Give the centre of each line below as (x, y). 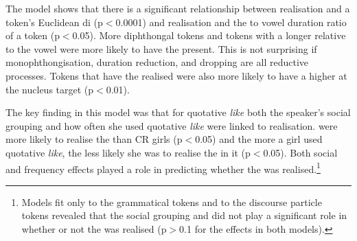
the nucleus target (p (50, 89)
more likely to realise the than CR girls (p (94, 139)
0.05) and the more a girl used (259, 139)
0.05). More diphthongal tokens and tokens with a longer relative (209, 35)
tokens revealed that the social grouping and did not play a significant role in (184, 215)
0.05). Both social (300, 152)
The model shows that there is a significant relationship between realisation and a (178, 8)
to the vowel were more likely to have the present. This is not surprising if (161, 48)
